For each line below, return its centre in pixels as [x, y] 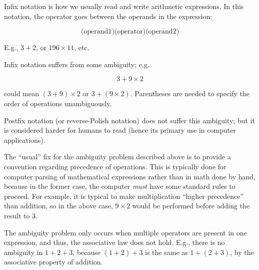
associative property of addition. [53, 262]
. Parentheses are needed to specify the [190, 93]
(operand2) [162, 32]
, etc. [82, 47]
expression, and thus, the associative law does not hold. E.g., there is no [114, 242]
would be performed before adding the [191, 206]
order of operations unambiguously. [58, 103]
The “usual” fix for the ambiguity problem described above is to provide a [117, 157]
